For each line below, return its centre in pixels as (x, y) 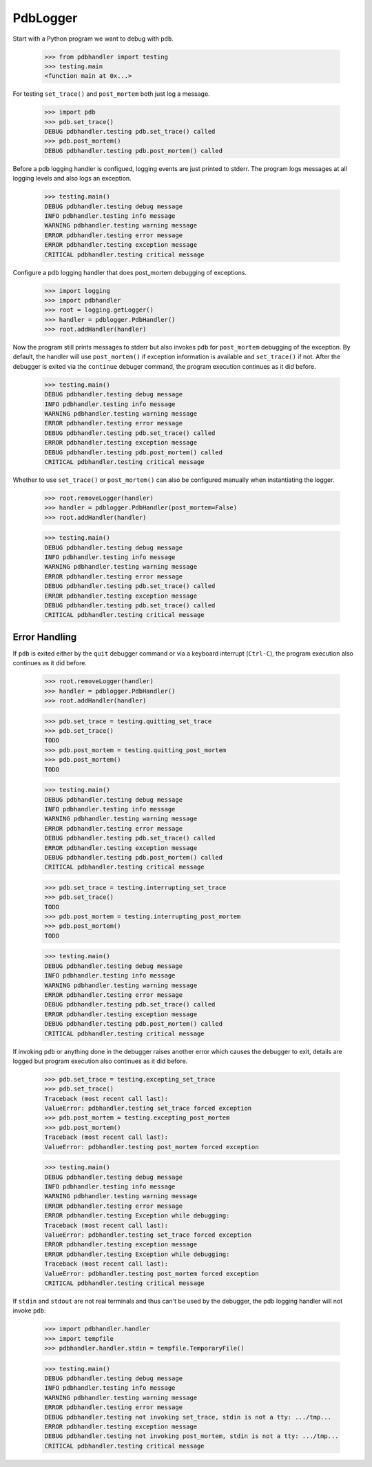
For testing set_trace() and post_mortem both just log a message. (111, 94)
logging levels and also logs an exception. (72, 179)
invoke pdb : (29, 1311)
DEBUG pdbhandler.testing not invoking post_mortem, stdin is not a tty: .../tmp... (192, 1436)
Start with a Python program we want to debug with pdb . (93, 39)
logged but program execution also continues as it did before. (100, 1061)
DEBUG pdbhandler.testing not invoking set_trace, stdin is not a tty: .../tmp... (188, 1417)
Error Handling (45, 637)
